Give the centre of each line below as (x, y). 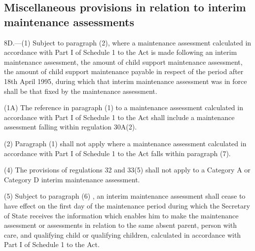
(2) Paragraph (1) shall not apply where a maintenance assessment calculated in (125, 143)
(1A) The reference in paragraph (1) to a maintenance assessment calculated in (124, 107)
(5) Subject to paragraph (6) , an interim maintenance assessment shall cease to (125, 196)
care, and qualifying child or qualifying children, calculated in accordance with (123, 234)
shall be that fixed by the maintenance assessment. (81, 91)
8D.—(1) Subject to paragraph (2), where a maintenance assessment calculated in (128, 42)
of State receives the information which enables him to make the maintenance (121, 215)
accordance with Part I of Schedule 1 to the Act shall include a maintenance (119, 117)
